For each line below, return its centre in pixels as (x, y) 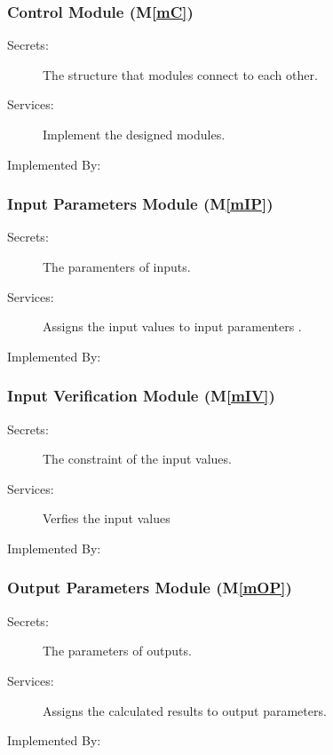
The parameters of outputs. (117, 651)
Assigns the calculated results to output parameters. (185, 710)
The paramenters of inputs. (117, 266)
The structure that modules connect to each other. (180, 74)
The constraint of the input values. (137, 459)
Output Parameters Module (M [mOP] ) (150, 588)
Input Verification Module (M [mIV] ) (141, 396)
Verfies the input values (107, 518)
